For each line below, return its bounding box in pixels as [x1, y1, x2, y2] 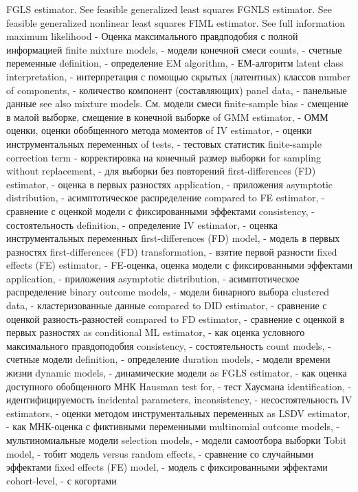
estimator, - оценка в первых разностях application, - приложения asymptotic [6, 177, 333, 191]
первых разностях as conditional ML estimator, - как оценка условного [6, 325, 305, 339]
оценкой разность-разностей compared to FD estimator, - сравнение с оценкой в [6, 311, 345, 326]
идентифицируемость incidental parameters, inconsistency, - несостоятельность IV [6, 392, 353, 407]
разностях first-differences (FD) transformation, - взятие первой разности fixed [6, 244, 337, 258]
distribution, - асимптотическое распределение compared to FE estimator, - [6, 190, 325, 205]
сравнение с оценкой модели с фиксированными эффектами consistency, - [6, 203, 315, 218]
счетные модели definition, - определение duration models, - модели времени [6, 352, 331, 366]
